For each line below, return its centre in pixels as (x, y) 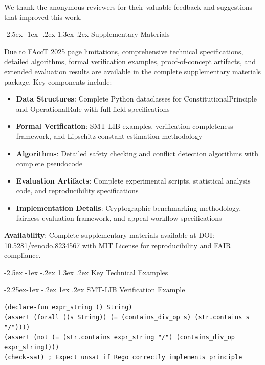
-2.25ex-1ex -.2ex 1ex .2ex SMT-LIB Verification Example (95, 289)
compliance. (23, 255)
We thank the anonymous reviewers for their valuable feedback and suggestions (128, 7)
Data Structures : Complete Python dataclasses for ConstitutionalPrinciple (136, 99)
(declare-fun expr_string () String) (68, 307)
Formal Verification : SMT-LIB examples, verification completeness (125, 126)
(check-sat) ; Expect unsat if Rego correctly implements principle (123, 358)
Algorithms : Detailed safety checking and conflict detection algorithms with (137, 153)
